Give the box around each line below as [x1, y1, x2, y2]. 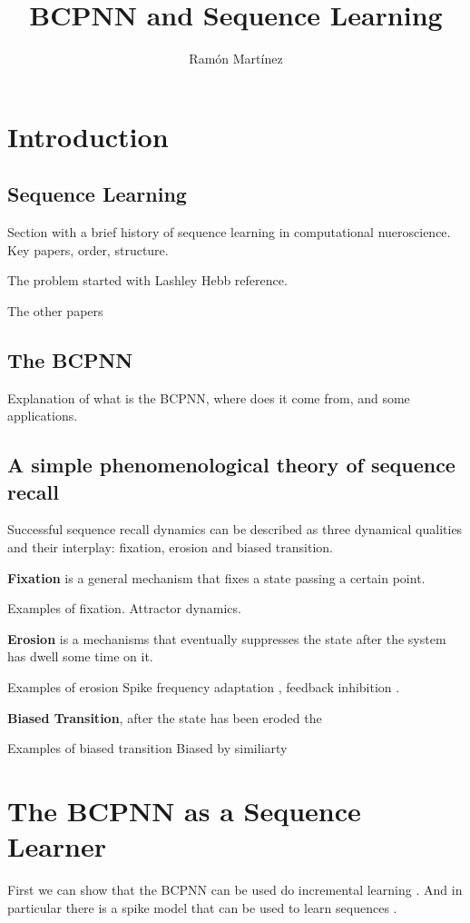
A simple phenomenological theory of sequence [7, 451, 455, 479]
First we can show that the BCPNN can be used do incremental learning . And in [7, 880, 463, 899]
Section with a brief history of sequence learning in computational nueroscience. [7, 223, 451, 242]
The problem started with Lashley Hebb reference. [7, 271, 288, 290]
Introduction [7, 117, 169, 154]
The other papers [7, 301, 103, 320]
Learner [7, 828, 106, 865]
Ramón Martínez [189, 49, 283, 68]
